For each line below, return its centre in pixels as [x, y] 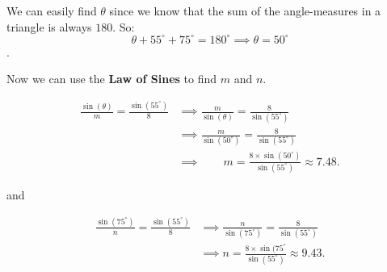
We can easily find [52, 10]
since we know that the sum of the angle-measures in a [245, 10]
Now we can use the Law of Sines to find [112, 79]
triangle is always [49, 26]
